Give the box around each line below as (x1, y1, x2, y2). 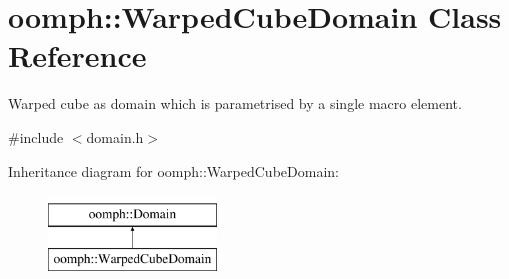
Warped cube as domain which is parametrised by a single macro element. (8, 93, 462, 114)
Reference (8, 35, 147, 76)
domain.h (86, 126, 144, 147)
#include (8, 126, 64, 147)
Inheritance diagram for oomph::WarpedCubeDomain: (8, 160, 339, 181)
